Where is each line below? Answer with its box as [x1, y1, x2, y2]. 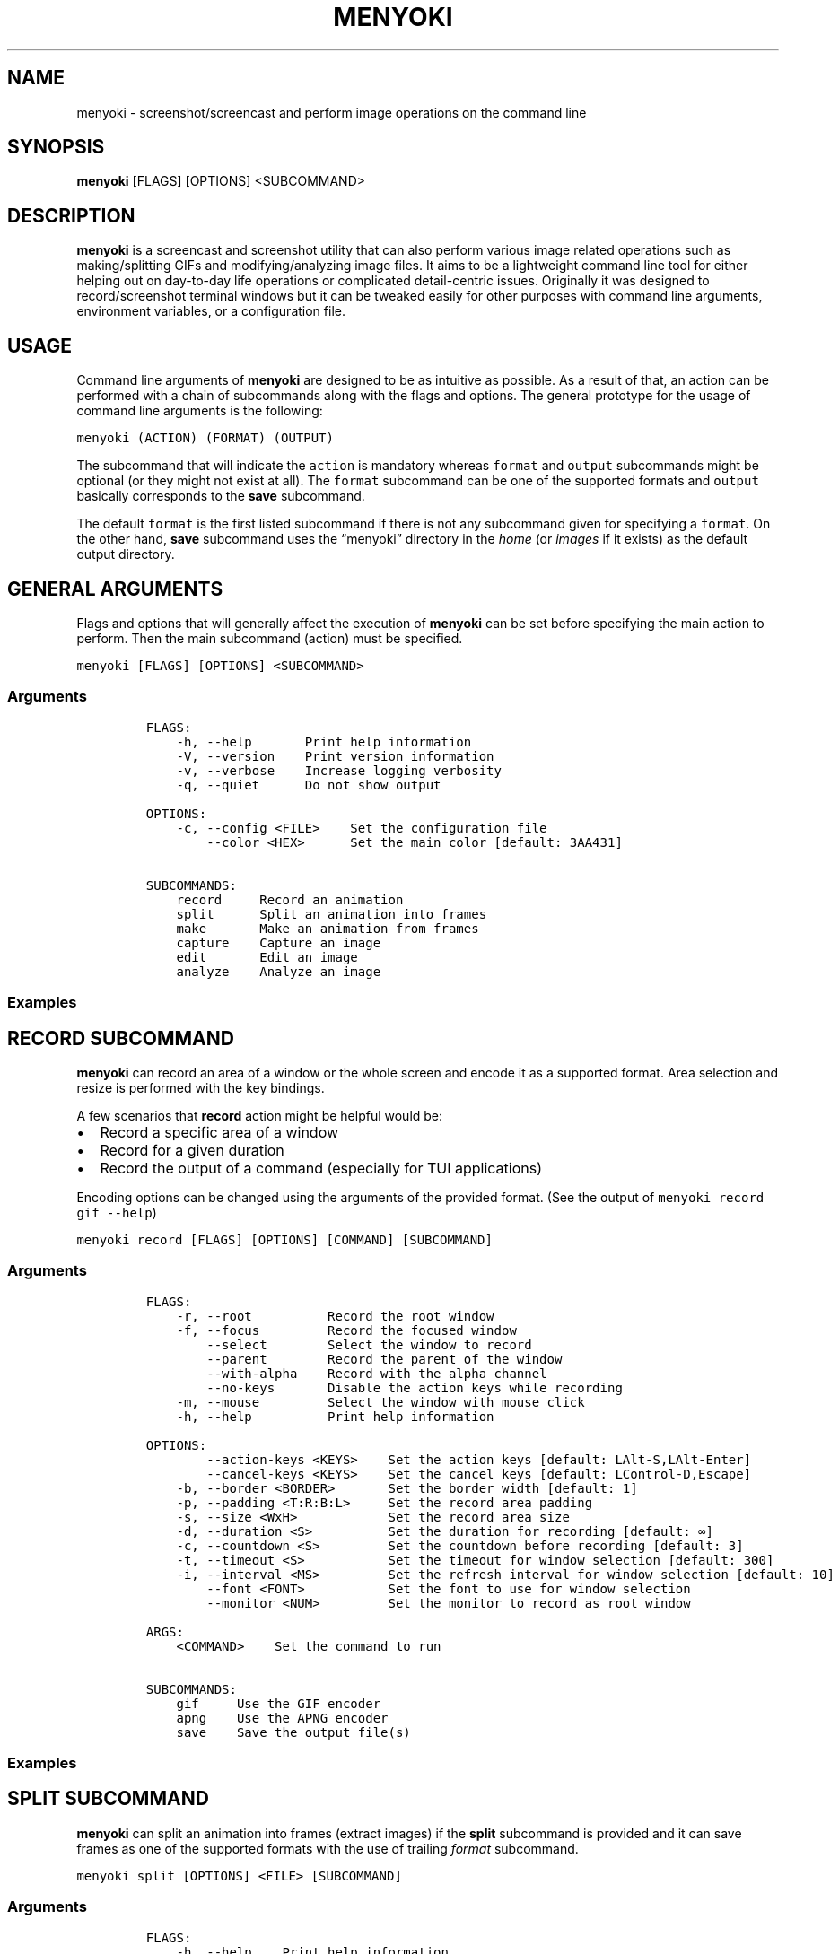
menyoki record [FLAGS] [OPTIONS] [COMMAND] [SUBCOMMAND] [76, 1232, 493, 1247]
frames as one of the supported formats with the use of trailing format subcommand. [76, 1840, 579, 1856]
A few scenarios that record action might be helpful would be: [76, 1107, 443, 1123]
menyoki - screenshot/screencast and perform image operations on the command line [76, 104, 587, 120]
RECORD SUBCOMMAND [7, 1026, 234, 1050]
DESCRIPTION [7, 204, 135, 227]
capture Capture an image [176, 935, 381, 950]
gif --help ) [76, 1204, 157, 1220]
